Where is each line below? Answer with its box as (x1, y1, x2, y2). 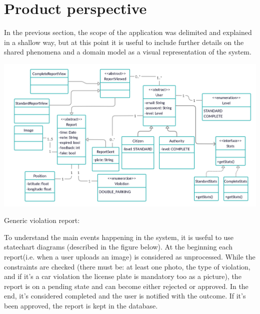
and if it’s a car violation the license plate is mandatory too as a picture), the (4, 271, 241, 281)
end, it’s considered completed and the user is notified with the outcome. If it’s (4, 290, 246, 301)
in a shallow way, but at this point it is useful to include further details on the (4, 36, 244, 47)
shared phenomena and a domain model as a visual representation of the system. (4, 46, 251, 57)
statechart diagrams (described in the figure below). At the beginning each (4, 241, 232, 252)
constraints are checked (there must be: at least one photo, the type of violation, (4, 261, 250, 271)
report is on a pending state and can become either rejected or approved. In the (4, 280, 248, 291)
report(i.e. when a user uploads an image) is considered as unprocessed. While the (4, 251, 255, 262)
